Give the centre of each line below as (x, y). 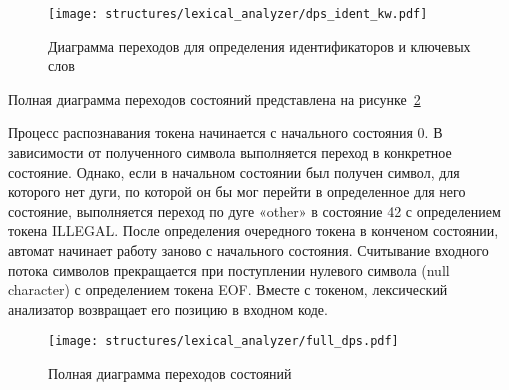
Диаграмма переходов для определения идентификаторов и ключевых (259, 45)
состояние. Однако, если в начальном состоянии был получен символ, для (234, 171)
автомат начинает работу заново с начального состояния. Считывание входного (248, 250)
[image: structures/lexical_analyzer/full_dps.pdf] (223, 341)
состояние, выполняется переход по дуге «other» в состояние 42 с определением (254, 210)
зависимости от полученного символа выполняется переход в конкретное (230, 152)
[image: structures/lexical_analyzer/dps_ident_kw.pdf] (238, 14)
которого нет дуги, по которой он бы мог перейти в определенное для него (237, 191)
